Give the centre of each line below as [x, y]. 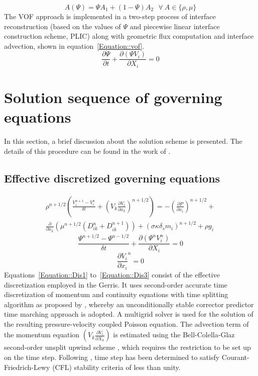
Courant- [235, 357]
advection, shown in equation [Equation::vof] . [74, 45]
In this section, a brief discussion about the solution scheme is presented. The [123, 141]
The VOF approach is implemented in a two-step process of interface [110, 16]
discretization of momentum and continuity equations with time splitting [116, 294]
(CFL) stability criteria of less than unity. [116, 367]
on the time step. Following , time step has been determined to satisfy [112, 357]
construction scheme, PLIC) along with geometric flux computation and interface [129, 36]
